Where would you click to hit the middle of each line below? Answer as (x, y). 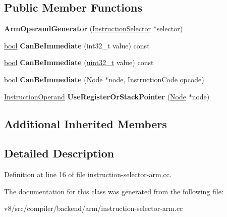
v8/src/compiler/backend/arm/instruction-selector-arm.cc (94, 208)
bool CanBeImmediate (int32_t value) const (77, 45)
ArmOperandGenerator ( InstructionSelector (77, 29)
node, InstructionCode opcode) (156, 79)
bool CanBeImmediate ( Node (53, 79)
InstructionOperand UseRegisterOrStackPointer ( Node (95, 96)
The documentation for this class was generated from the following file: (114, 191)
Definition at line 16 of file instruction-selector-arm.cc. (88, 174)
